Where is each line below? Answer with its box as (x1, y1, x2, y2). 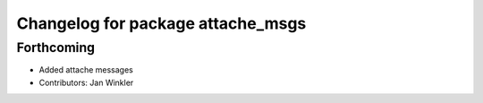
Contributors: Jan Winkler (38, 77, 134, 88)
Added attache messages (38, 64, 134, 75)
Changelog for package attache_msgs (16, 13, 307, 33)
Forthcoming (16, 39, 96, 56)
